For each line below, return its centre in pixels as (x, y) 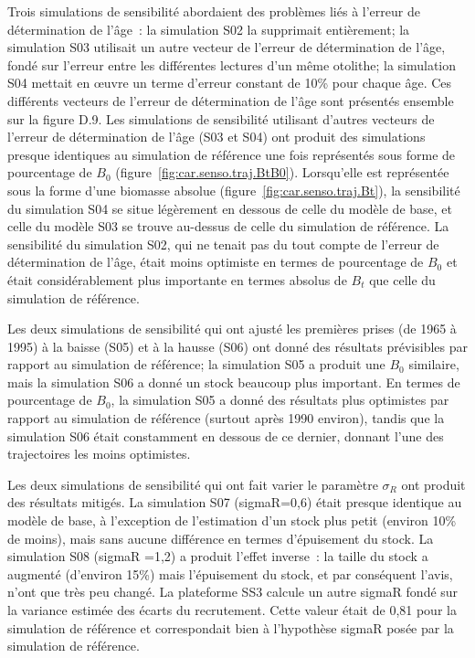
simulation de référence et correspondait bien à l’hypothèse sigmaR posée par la (231, 627)
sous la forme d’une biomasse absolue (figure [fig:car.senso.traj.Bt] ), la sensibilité (234, 190)
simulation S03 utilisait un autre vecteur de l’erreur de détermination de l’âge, (227, 47)
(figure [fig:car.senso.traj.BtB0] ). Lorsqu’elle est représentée (282, 172)
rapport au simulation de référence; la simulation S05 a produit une (196, 364)
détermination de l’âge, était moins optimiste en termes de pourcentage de (216, 262)
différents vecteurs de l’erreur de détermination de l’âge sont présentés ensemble (231, 100)
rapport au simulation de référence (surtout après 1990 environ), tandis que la (226, 418)
